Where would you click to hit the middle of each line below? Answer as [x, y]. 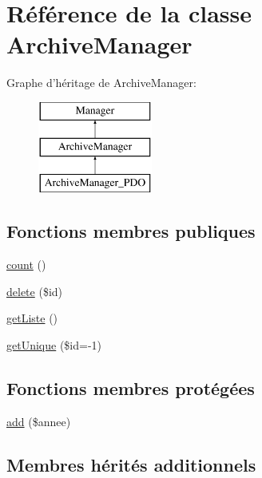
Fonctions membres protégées [131, 387]
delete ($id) [35, 291]
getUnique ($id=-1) [54, 344]
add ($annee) [39, 421]
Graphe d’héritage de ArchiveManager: [101, 83]
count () [26, 265]
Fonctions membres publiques [131, 231]
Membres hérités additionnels [131, 464]
